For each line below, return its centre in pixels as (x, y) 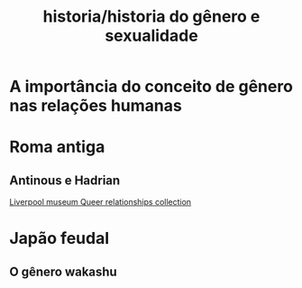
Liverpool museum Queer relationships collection (101, 202)
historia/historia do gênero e (151, 17)
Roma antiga (57, 147)
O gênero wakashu (63, 271)
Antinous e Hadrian (65, 180)
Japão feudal (59, 239)
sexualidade (151, 36)
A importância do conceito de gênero (151, 87)
